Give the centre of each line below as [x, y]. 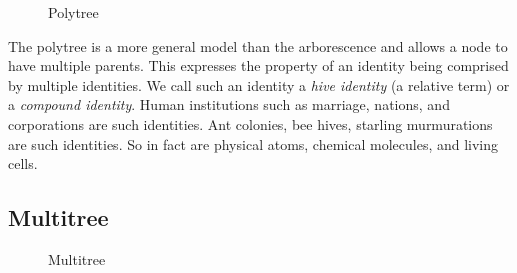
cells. [23, 163]
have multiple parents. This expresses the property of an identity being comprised [258, 65]
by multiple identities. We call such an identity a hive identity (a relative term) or [259, 84]
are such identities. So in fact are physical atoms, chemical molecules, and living [253, 143]
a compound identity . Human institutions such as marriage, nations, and [229, 104]
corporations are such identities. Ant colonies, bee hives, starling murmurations [250, 123]
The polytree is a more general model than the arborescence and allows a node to [258, 45]
